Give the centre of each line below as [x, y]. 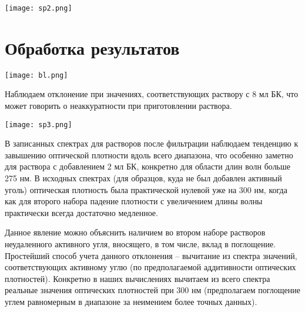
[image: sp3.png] [38, 125]
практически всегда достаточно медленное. [81, 212]
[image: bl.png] [36, 75]
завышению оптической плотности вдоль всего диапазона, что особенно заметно [149, 155]
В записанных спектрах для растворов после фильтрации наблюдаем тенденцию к [152, 143]
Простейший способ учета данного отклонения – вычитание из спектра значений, [151, 255]
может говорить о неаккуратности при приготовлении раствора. [118, 106]
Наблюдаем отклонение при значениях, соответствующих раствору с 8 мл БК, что [152, 94]
